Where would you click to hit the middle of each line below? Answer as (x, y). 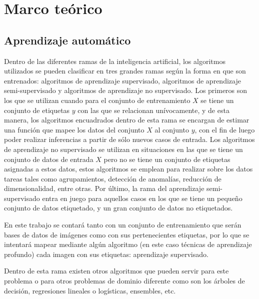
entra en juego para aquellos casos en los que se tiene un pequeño (142, 198)
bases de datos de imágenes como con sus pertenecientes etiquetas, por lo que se (127, 234)
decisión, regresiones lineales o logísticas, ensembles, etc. (90, 290)
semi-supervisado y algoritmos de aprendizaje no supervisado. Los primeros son (126, 90)
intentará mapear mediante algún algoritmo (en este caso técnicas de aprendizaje (128, 244)
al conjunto (172, 129)
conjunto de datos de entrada (49, 159)
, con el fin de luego (225, 129)
